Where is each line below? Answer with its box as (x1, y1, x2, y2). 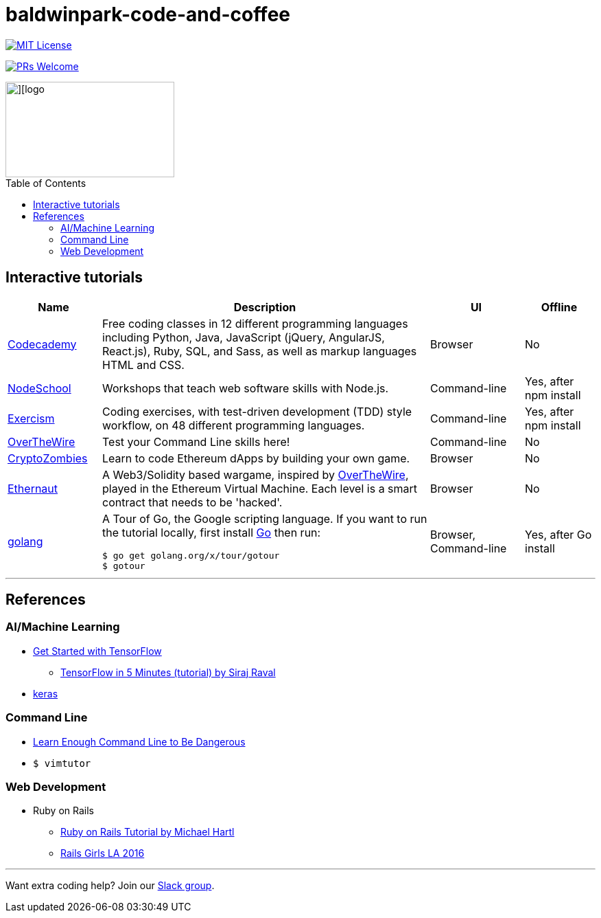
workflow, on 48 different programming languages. (102, 418, 365, 432)
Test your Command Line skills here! (102, 434, 290, 449)
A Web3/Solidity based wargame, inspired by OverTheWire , (102, 467, 409, 482)
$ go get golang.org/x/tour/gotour (102, 550, 280, 561)
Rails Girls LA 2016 (60, 847, 145, 860)
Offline (541, 300, 578, 314)
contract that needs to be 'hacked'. (102, 495, 283, 509)
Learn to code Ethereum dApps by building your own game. (102, 451, 410, 465)
